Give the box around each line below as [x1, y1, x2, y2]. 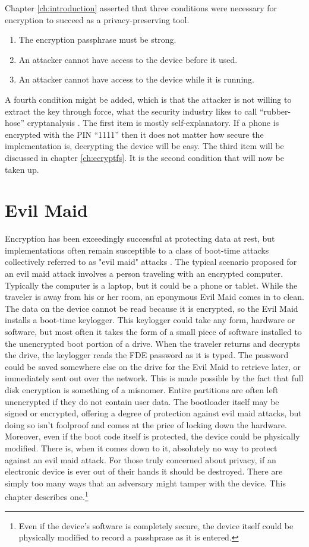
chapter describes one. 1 [5, 489, 89, 502]
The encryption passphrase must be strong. [18, 33, 176, 46]
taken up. [5, 163, 39, 175]
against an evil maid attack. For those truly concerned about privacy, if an [5, 453, 276, 466]
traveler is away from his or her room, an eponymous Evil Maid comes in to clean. [5, 290, 304, 303]
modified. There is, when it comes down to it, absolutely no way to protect [5, 441, 278, 454]
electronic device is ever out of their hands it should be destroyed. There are [5, 465, 283, 478]
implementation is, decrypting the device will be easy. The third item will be [5, 140, 284, 152]
